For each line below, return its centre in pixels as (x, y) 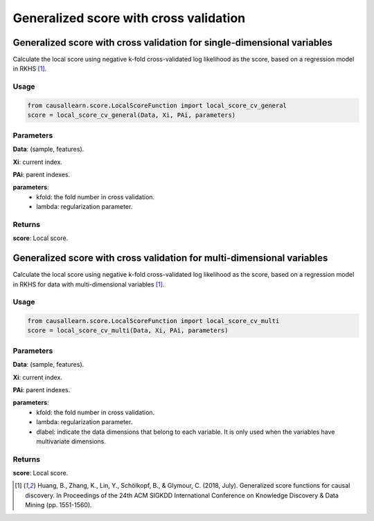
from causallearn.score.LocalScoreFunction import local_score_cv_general (157, 106)
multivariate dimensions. (71, 441)
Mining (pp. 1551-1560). (59, 505)
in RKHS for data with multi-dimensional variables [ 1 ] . (89, 284)
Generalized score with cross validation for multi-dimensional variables (170, 258)
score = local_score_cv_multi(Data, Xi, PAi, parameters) (128, 331)
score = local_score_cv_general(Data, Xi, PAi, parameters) (132, 115)
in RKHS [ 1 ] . (30, 68)
